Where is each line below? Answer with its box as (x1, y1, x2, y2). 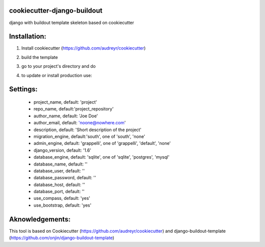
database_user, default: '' (33, 167, 85, 174)
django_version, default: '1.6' (33, 147, 92, 153)
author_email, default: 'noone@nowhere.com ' (33, 120, 126, 126)
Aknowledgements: (9, 215, 71, 223)
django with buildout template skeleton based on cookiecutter (9, 20, 134, 26)
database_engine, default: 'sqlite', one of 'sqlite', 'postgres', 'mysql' (33, 154, 170, 160)
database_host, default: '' (33, 182, 85, 188)
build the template (21, 54, 58, 60)
